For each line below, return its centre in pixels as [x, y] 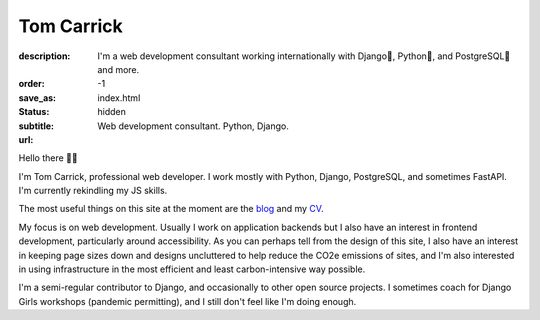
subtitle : [36, 126]
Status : [34, 112]
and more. [118, 69]
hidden [112, 112]
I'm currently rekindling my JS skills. [93, 191]
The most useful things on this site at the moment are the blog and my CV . [171, 209]
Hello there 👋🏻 [48, 158]
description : [44, 56]
